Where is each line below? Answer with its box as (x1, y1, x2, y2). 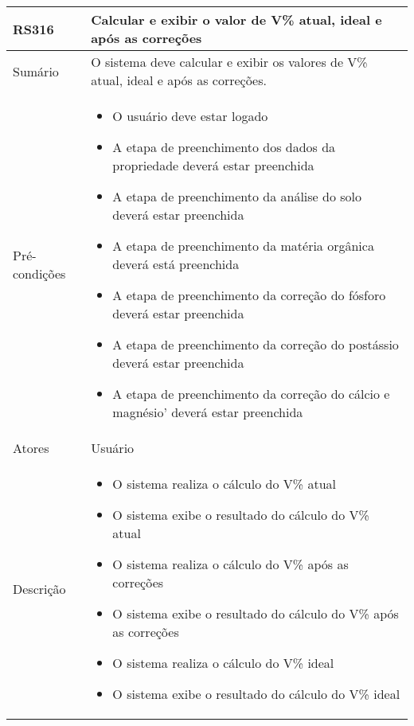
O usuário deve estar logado (112, 107, 268, 125)
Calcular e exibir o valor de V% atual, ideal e (91, 10, 382, 29)
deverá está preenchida (112, 255, 240, 273)
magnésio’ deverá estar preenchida (112, 403, 303, 421)
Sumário (13, 61, 59, 80)
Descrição (13, 580, 66, 598)
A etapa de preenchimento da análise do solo (112, 187, 362, 205)
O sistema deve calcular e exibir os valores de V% (91, 53, 368, 71)
